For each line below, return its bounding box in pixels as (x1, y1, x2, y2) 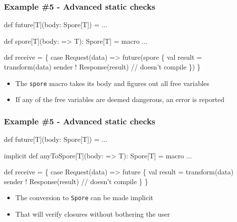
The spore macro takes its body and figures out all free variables (15, 78, 210, 88)
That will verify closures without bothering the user (15, 209, 170, 219)
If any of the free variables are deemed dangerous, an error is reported (15, 94, 224, 104)
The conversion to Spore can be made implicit (15, 192, 154, 203)
